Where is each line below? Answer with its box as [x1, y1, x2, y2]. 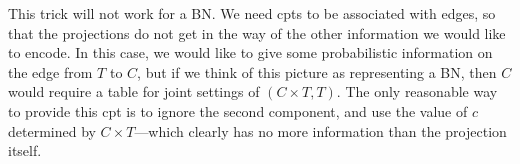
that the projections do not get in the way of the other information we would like [8, 22, 506, 43]
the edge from [8, 61, 93, 82]
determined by [8, 120, 96, 141]
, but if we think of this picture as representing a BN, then [137, 61, 497, 82]
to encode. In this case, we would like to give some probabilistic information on [8, 42, 493, 63]
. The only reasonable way [336, 81, 498, 102]
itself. [8, 140, 42, 161]
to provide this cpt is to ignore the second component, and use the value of [8, 100, 468, 121]
